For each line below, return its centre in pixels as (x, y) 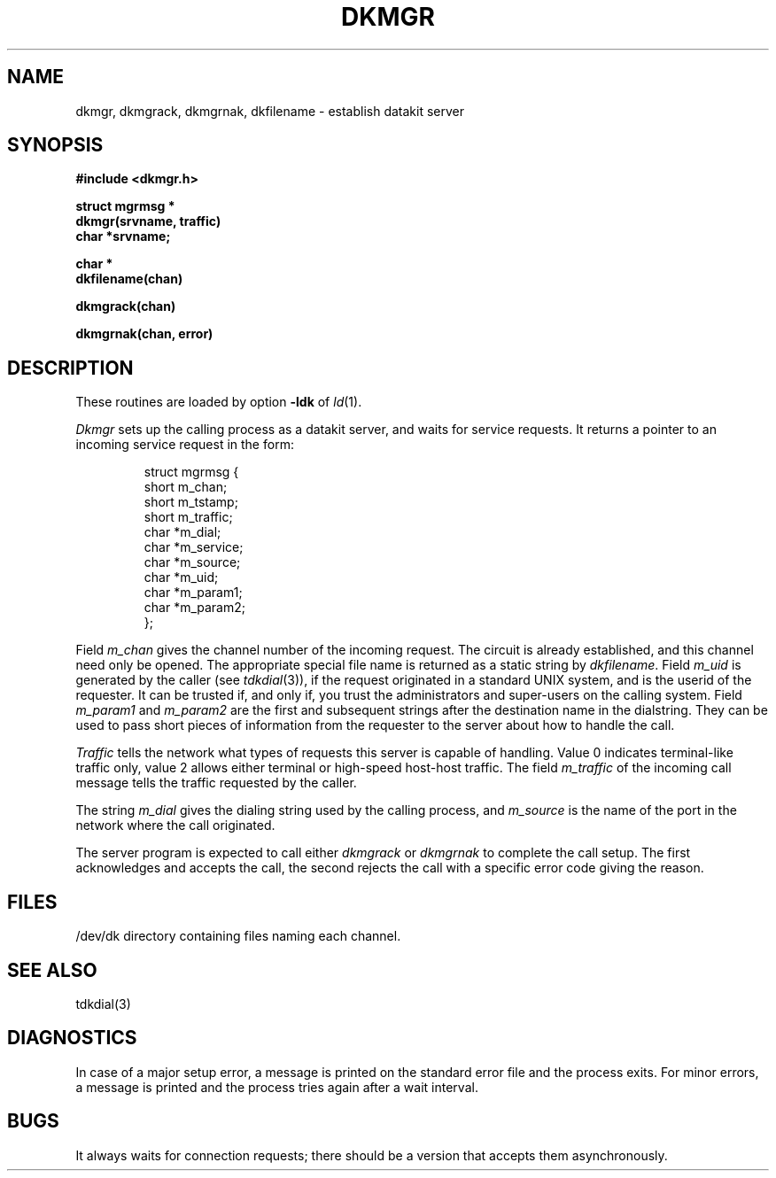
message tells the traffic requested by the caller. (216, 783)
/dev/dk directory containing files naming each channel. (238, 936)
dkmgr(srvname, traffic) (148, 221)
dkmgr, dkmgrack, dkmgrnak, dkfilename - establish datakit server (270, 111)
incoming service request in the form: (185, 445)
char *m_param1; (193, 593)
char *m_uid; (181, 577)
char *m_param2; (195, 608)
